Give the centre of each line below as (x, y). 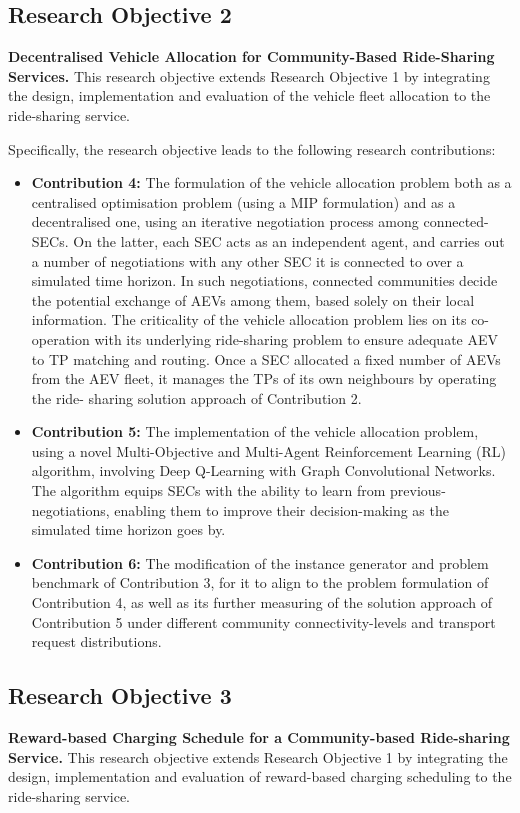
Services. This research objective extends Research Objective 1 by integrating (249, 75)
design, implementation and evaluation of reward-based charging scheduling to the (260, 776)
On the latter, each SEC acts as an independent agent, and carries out (289, 240)
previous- (418, 490)
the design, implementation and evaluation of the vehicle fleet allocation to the (249, 95)
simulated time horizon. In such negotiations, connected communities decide (264, 280)
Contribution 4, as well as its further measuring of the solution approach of (262, 602)
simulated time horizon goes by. (128, 529)
